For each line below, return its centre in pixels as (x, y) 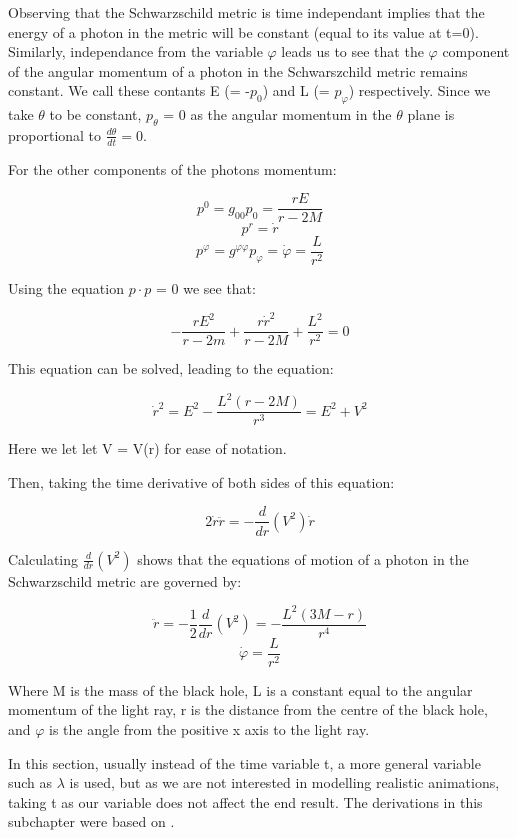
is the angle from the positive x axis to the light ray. (209, 728)
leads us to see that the (352, 51)
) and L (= (296, 90)
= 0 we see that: (205, 287)
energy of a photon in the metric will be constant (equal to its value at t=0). (243, 31)
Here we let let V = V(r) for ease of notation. (147, 448)
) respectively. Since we (419, 90)
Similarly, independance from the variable (135, 51)
